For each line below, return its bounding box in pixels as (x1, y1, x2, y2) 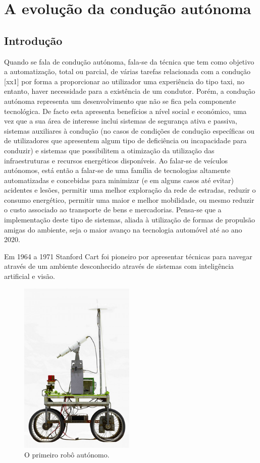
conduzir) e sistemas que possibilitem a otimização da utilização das (4, 145, 215, 155)
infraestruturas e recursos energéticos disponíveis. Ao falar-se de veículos (4, 155, 228, 165)
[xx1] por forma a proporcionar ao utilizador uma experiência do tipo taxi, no (4, 76, 244, 86)
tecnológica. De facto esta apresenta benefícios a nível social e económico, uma (4, 105, 247, 116)
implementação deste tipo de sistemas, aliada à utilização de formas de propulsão (4, 214, 255, 225)
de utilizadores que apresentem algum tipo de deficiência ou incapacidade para (4, 135, 247, 146)
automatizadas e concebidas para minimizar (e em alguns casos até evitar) (4, 175, 234, 185)
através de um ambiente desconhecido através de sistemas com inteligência (4, 261, 234, 271)
